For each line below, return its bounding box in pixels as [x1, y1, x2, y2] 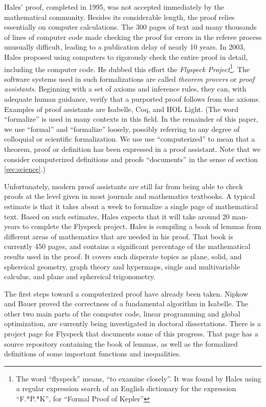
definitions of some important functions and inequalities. [4, 348, 181, 359]
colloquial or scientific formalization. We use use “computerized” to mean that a [4, 133, 255, 144]
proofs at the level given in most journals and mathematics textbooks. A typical [4, 191, 255, 201]
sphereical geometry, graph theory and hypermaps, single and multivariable [4, 261, 240, 272]
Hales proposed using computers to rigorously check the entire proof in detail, [4, 51, 248, 62]
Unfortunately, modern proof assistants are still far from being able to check [4, 180, 243, 191]
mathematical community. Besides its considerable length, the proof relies [4, 11, 235, 22]
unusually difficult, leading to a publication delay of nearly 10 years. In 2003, [4, 41, 246, 52]
